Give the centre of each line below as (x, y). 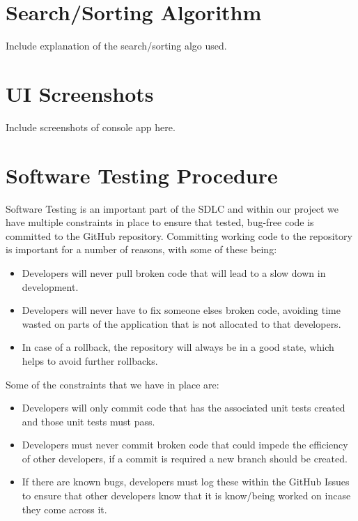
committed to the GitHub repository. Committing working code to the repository (179, 235)
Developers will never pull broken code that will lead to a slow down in (174, 272)
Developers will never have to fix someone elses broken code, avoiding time (181, 310)
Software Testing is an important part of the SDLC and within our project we (172, 208)
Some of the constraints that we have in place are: (112, 384)
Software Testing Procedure (142, 175)
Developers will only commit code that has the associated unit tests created (184, 408)
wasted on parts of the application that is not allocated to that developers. (181, 323)
